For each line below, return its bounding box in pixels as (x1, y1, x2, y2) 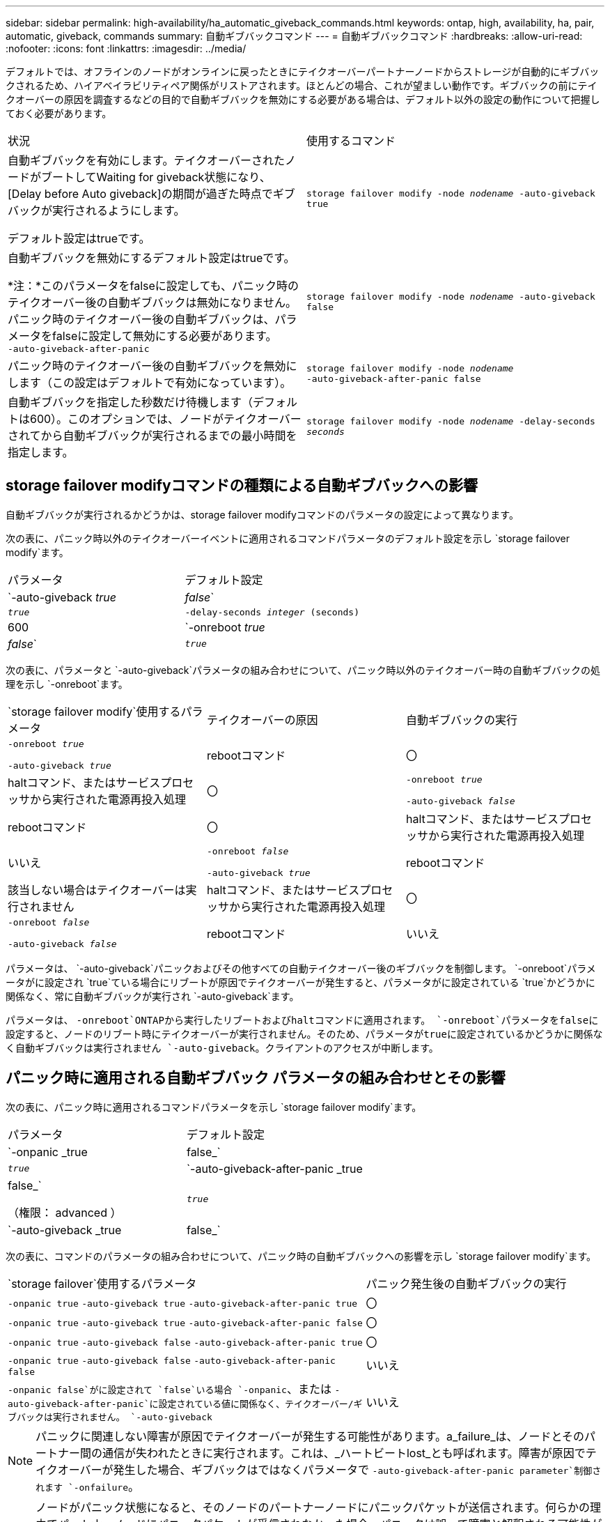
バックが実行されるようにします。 (8, 203, 185, 217)
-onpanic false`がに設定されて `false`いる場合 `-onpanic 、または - (8, 1381, 341, 1396)
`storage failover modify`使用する (8, 704, 181, 718)
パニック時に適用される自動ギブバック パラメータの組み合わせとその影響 (6, 1069, 506, 1087)
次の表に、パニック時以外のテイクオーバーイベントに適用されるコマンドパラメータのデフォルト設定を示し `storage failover (6, 532, 570, 544)
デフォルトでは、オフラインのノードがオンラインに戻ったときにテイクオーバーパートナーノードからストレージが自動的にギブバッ (6, 66, 600, 77)
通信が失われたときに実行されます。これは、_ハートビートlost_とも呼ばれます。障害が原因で (102, 1445, 586, 1460)
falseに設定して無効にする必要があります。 (52, 329, 277, 343)
